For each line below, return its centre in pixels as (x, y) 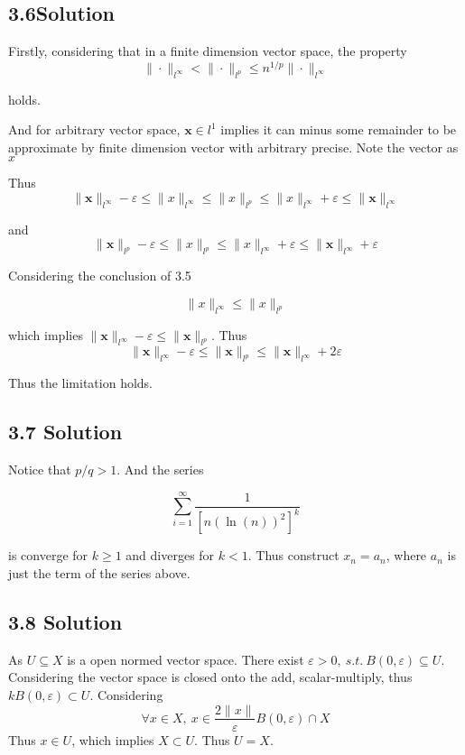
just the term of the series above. (99, 572)
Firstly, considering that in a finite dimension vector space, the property (208, 51)
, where (406, 555)
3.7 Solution (65, 432)
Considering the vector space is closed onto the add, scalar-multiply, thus (210, 677)
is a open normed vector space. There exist (186, 659)
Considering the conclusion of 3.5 (100, 276)
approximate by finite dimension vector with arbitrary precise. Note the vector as (233, 147)
